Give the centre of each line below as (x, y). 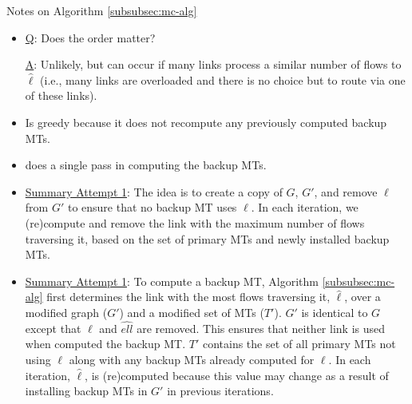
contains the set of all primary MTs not (299, 344)
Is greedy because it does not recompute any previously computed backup (206, 122)
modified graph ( (66, 312)
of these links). (61, 95)
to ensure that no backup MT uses (152, 207)
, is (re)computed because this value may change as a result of (237, 375)
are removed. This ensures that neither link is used (261, 328)
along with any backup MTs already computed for (192, 359)
